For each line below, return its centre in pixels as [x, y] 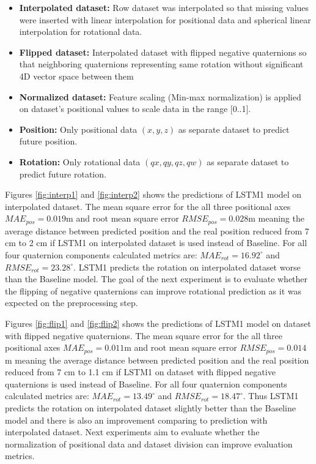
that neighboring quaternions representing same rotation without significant [161, 64]
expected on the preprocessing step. [72, 303]
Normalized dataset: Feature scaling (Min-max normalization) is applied [160, 96]
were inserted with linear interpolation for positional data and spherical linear [165, 19]
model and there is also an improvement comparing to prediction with [136, 420]
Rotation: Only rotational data [80, 161]
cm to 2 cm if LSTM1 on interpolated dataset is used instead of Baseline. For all [156, 243]
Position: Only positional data [78, 129]
